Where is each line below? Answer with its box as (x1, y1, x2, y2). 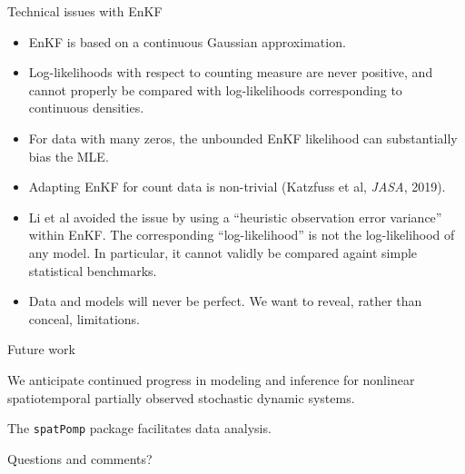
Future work (7, 340, 75, 359)
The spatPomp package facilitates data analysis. (7, 419, 272, 438)
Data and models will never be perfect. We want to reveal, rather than (28, 291, 422, 311)
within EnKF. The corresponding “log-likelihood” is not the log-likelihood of (28, 225, 455, 244)
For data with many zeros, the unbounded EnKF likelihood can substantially (28, 128, 458, 147)
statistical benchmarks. (28, 261, 157, 280)
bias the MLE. (28, 146, 109, 165)
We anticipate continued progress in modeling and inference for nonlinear (7, 370, 415, 389)
